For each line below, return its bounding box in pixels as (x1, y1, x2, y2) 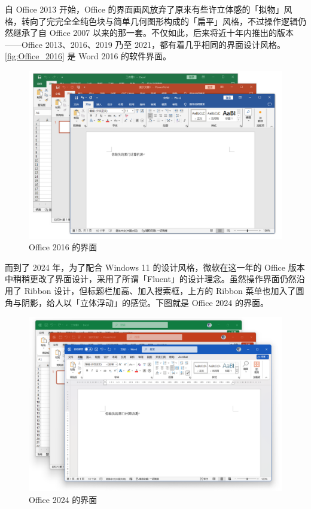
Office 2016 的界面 (29, 241, 97, 253)
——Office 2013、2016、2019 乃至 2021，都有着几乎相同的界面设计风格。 (5, 38, 285, 50)
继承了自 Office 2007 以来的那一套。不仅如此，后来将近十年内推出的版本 (13, 26, 294, 39)
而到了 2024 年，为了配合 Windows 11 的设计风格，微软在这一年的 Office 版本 (5, 260, 305, 273)
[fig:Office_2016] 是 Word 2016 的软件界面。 (5, 50, 172, 62)
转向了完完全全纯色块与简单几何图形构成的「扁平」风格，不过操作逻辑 (21, 14, 298, 27)
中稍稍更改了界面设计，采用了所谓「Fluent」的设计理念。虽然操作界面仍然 (5, 272, 297, 285)
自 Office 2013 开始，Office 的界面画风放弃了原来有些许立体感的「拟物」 (5, 3, 284, 15)
